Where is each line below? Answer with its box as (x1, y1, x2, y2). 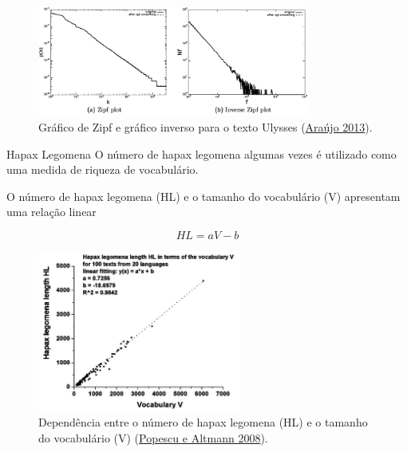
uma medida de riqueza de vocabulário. (6, 161, 199, 178)
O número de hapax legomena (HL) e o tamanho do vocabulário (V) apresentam (6, 187, 401, 204)
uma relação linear (6, 203, 97, 220)
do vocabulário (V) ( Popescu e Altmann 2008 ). (38, 429, 268, 446)
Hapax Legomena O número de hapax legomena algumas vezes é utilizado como (6, 145, 397, 162)
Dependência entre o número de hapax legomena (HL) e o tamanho (38, 414, 368, 430)
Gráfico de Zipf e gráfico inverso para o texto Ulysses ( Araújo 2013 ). (38, 119, 373, 135)
